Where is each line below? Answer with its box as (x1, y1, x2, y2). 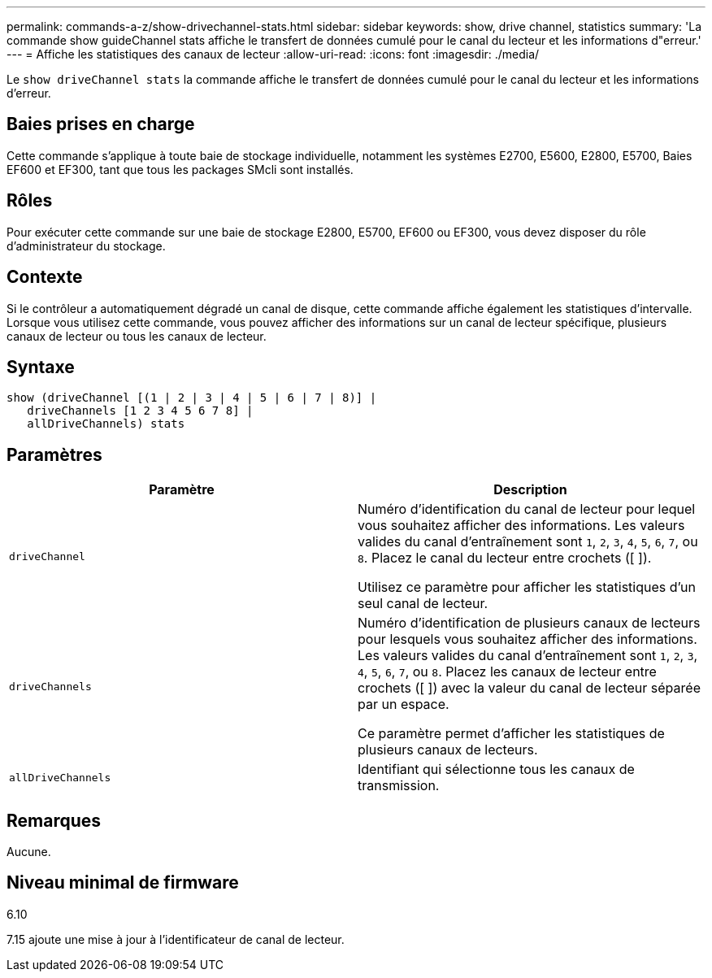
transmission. (358, 777, 440, 794)
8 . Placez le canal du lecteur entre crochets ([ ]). (358, 550, 652, 567)
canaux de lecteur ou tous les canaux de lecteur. (7, 328, 267, 343)
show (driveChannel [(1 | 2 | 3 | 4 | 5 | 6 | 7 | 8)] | (7, 391, 377, 405)
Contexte (7, 267, 83, 288)
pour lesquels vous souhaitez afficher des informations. (358, 631, 697, 648)
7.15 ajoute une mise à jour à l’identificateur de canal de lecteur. (7, 932, 345, 946)
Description (493, 481, 567, 498)
